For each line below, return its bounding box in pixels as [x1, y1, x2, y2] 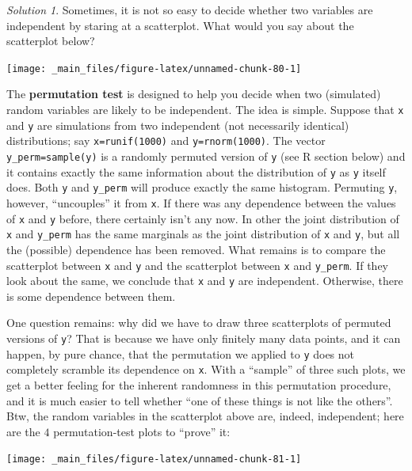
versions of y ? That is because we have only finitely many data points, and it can [6, 330, 401, 347]
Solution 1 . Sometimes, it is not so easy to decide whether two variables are [6, 2, 373, 17]
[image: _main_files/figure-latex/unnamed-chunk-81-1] [6, 454, 302, 465]
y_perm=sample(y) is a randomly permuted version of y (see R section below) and [6, 148, 406, 164]
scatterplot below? [6, 32, 95, 49]
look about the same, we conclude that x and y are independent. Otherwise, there [6, 272, 403, 289]
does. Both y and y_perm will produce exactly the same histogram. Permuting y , [6, 179, 398, 196]
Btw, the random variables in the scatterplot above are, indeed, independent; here [6, 408, 404, 424]
